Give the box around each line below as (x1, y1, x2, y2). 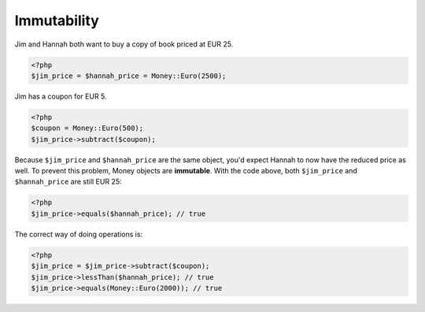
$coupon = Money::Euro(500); (31, 124, 144, 133)
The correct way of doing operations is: (14, 229, 143, 239)
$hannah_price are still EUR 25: (14, 177, 122, 187)
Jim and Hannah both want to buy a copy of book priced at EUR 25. (14, 39, 234, 49)
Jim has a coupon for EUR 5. (14, 91, 107, 101)
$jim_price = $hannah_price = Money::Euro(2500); (31, 71, 227, 80)
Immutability (14, 12, 100, 29)
